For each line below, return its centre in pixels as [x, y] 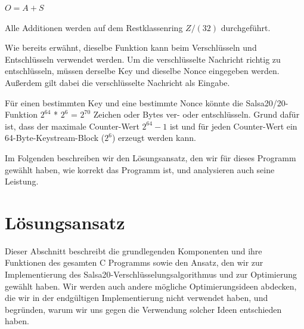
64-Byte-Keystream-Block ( [55, 138]
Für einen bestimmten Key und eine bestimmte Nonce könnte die [124, 102]
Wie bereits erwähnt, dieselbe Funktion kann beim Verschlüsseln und [131, 47]
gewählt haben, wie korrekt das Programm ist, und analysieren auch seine [140, 169]
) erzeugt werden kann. [154, 138]
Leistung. [22, 181]
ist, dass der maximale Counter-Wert [72, 126]
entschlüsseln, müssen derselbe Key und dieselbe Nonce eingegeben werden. [142, 71]
